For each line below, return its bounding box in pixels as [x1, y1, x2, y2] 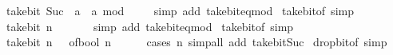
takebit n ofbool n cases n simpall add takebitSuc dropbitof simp [6, 33, 387, 50]
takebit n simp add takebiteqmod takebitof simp [6, 18, 294, 34]
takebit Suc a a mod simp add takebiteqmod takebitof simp [6, 2, 354, 18]
